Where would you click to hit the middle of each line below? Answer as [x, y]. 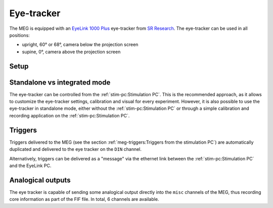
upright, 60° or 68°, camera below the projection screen [80, 45]
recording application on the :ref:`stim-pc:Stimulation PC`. [70, 115]
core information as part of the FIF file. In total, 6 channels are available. [84, 199]
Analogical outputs [40, 180]
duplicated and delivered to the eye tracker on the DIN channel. [75, 149]
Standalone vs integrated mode [60, 82]
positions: [19, 35]
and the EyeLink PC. [30, 165]
